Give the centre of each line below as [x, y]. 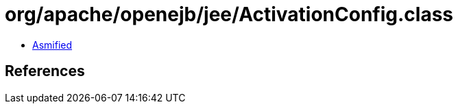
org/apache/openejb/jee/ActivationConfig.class [229, 14]
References [45, 71]
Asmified [52, 45]
